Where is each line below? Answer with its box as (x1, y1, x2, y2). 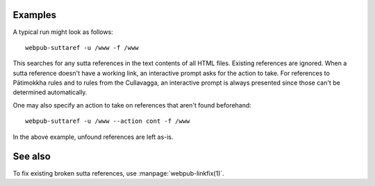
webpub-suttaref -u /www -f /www (25, 44, 139, 51)
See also (12, 151, 51, 162)
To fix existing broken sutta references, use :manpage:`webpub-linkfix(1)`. (12, 169, 225, 177)
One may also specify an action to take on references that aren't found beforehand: (12, 101, 251, 109)
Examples (12, 9, 57, 21)
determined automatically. (12, 88, 87, 96)
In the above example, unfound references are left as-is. (12, 133, 174, 141)
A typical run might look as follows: (12, 28, 114, 36)
